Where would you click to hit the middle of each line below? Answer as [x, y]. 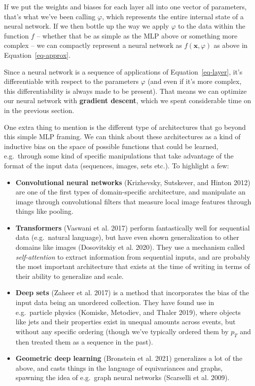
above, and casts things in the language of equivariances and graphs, [119, 367]
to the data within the [212, 26]
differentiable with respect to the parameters [71, 81]
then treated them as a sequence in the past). [84, 341]
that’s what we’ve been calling [50, 16]
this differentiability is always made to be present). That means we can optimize [125, 91]
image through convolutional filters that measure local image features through [133, 201]
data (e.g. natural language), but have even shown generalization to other [127, 237]
